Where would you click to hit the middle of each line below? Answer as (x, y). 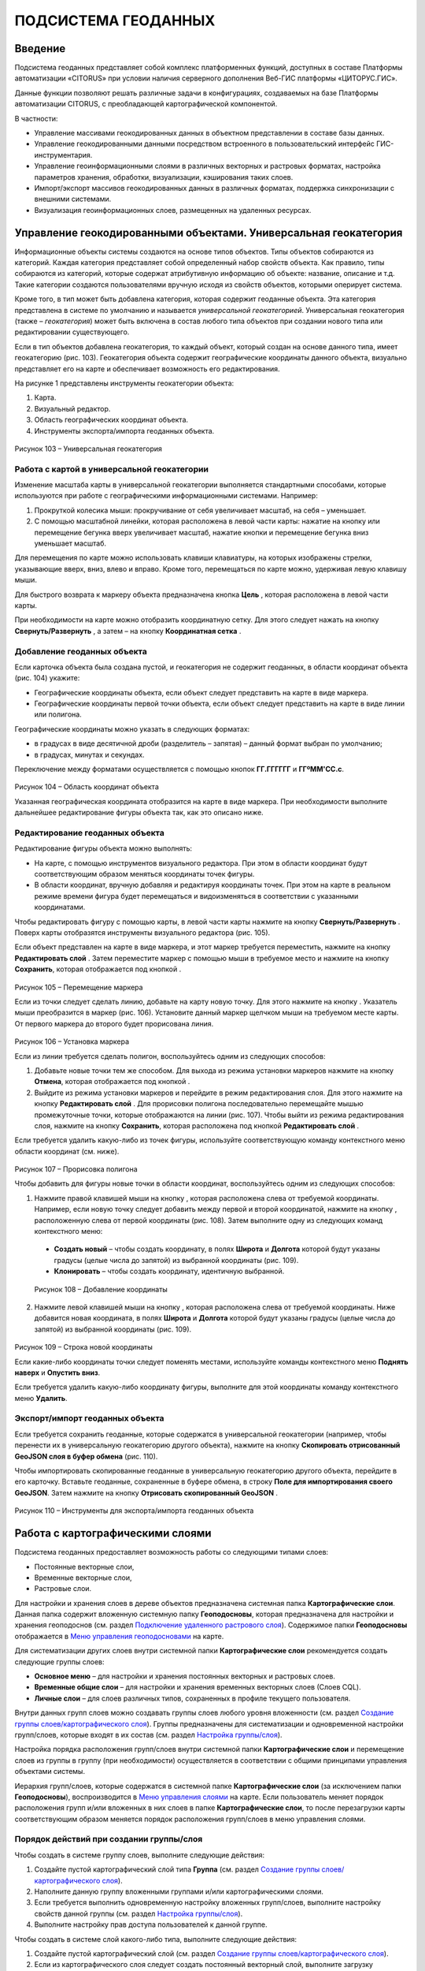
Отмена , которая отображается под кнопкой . (112, 1082)
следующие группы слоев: (60, 1662)
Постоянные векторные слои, (84, 1567)
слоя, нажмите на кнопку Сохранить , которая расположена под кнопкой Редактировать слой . (197, 1125)
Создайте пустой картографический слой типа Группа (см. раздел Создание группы (177, 1869)
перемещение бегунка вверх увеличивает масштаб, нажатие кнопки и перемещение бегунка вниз (201, 532)
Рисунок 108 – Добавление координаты (101, 1289)
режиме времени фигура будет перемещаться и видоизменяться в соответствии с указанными (196, 896)
